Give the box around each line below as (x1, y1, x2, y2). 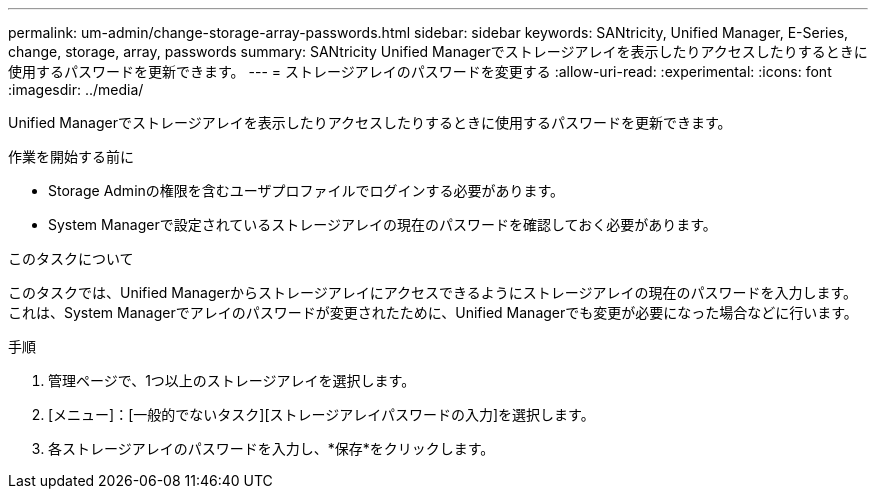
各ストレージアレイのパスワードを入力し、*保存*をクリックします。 (48, 440, 495, 457)
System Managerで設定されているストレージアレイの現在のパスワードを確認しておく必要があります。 (48, 216, 717, 233)
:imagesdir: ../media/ (8, 81, 144, 98)
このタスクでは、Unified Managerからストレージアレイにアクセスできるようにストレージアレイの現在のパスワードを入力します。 (8, 284, 858, 301)
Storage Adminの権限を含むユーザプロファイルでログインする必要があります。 (48, 182, 565, 199)
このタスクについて (8, 250, 134, 267)
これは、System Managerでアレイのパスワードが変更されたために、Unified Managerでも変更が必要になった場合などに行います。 (8, 304, 858, 321)
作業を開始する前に (8, 148, 134, 165)
